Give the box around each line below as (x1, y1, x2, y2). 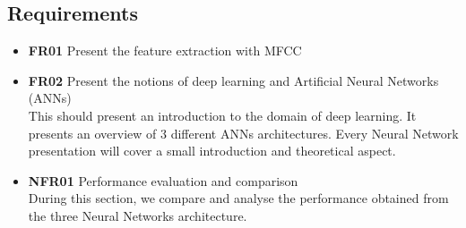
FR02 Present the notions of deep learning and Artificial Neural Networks (28, 71, 439, 89)
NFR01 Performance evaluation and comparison (28, 171, 298, 190)
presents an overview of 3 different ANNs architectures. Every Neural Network (28, 123, 459, 142)
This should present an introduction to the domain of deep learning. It (28, 106, 417, 124)
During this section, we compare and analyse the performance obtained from (28, 189, 449, 207)
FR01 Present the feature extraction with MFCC (28, 41, 302, 60)
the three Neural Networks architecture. (28, 206, 247, 224)
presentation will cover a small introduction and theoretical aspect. (28, 141, 396, 160)
